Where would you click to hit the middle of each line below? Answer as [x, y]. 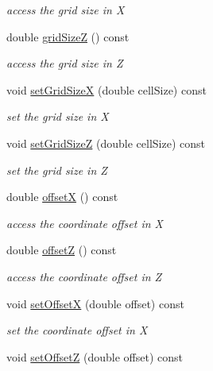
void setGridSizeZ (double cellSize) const [106, 143]
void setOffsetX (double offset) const [95, 303]
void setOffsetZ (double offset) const [95, 356]
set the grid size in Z [57, 170]
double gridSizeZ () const [68, 36]
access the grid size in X [66, 10]
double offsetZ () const [62, 250]
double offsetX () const [62, 197]
